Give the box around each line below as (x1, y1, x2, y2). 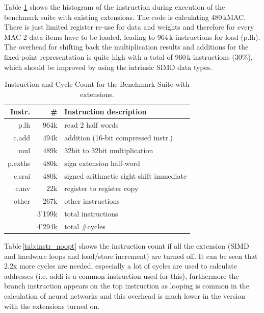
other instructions (64, 196, 120, 206)
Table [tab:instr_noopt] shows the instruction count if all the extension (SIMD (4, 240, 249, 251)
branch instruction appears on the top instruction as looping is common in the (4, 280, 249, 291)
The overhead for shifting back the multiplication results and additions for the (4, 41, 249, 52)
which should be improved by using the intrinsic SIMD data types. (4, 61, 213, 72)
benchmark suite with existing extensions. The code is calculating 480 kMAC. (4, 11, 246, 22)
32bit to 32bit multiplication (64, 145, 153, 155)
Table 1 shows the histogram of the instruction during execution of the (4, 2, 225, 12)
